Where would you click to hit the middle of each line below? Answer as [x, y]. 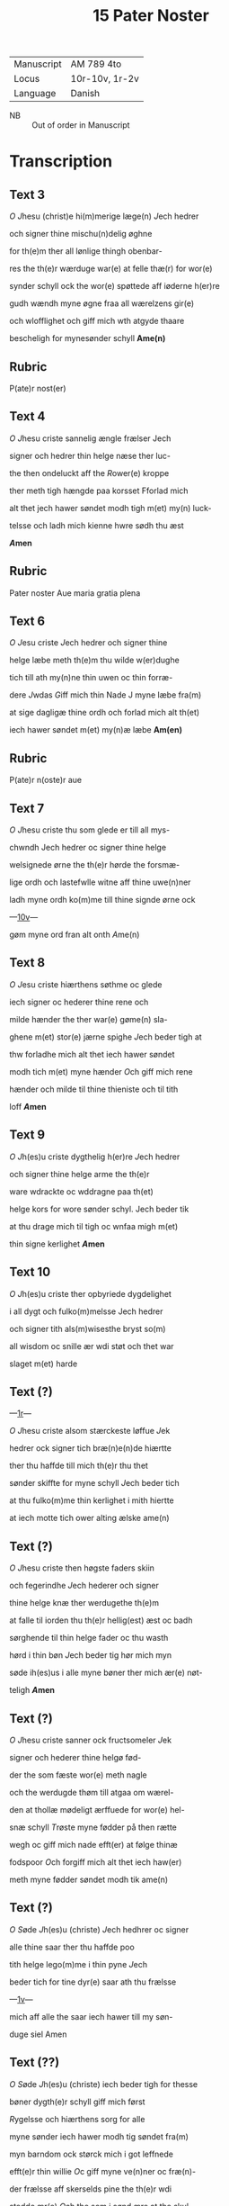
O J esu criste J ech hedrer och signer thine [88, 643]
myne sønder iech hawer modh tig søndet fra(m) [99, 2136]
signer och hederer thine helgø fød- [75, 1757]
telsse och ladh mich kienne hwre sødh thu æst [97, 525]
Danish [85, 94]
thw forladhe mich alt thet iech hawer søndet [92, 1054]
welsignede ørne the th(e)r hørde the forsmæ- [95, 865]
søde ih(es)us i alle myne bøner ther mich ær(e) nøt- [106, 1673]
